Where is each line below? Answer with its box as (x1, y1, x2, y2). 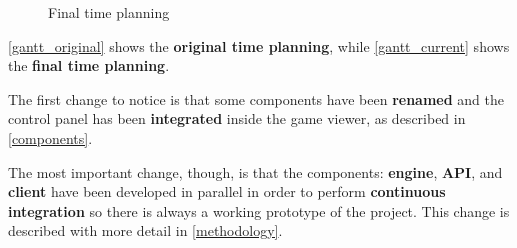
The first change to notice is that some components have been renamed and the (8, 88, 504, 109)
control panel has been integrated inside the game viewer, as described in (8, 108, 466, 129)
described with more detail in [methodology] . (8, 220, 283, 241)
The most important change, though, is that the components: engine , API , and (8, 161, 503, 182)
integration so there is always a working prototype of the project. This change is (8, 200, 510, 221)
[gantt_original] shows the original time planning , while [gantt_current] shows (8, 35, 510, 56)
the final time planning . (8, 55, 170, 76)
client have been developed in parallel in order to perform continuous (8, 181, 446, 202)
